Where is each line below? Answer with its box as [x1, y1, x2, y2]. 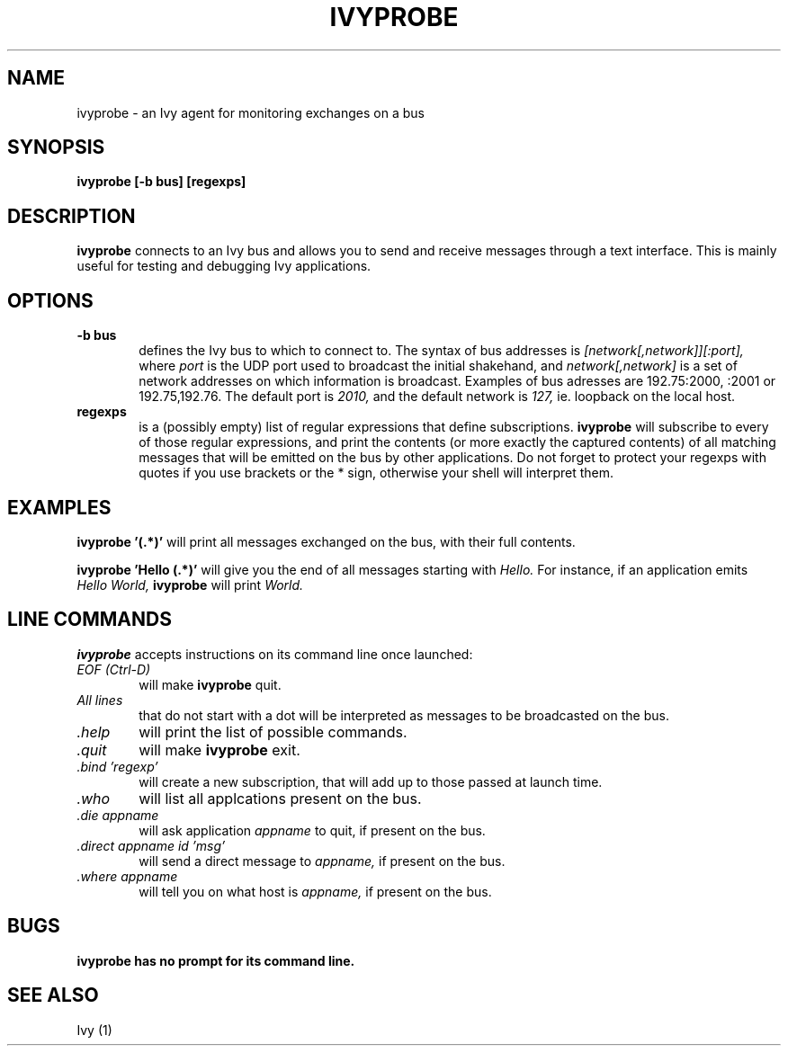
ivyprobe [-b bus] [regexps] [76, 174, 246, 190]
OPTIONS [7, 289, 94, 312]
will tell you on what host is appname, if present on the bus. [139, 883, 492, 899]
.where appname [76, 868, 178, 884]
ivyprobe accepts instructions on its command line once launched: [76, 646, 473, 662]
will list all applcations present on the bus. [139, 789, 422, 808]
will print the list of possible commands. [139, 722, 407, 741]
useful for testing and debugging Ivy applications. [76, 258, 372, 274]
